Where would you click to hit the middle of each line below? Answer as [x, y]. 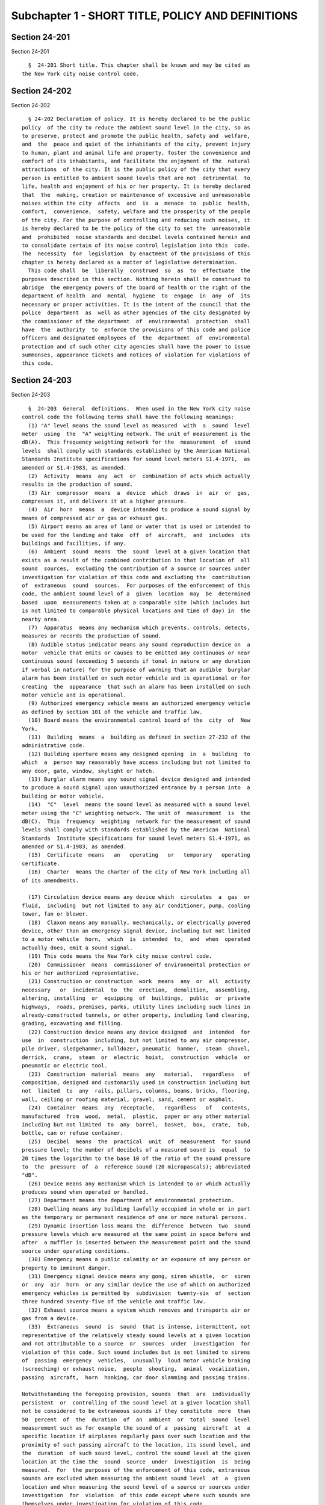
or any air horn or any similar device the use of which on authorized [136, 1285]
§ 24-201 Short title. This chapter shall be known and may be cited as [139, 65]
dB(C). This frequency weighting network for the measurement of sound [136, 821]
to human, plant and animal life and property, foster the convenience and [136, 153]
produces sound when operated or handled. [85, 1192]
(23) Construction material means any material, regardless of [139, 1074]
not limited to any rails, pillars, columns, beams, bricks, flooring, [136, 1091]
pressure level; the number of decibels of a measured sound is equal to [136, 1150]
